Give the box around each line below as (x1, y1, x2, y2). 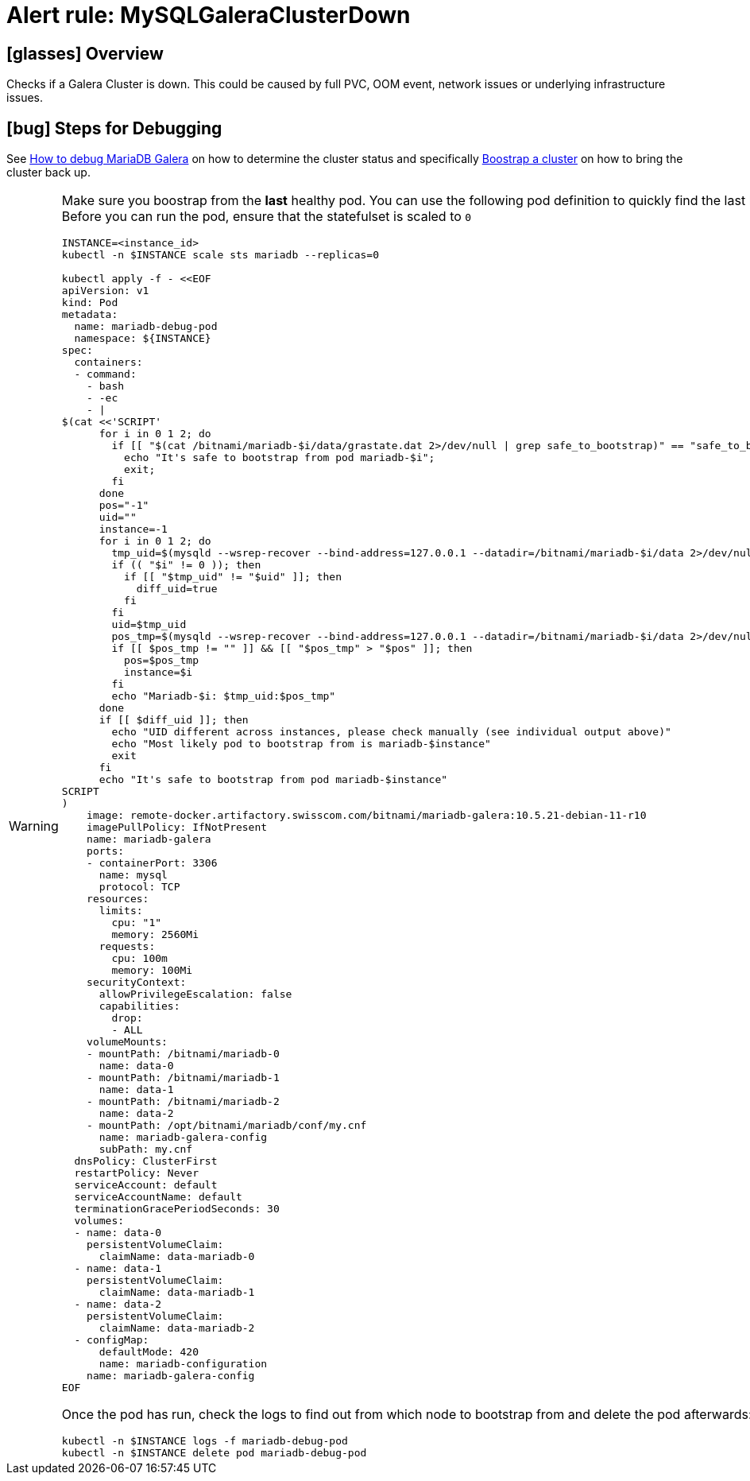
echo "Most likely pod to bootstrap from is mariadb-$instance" (111, 738, 491, 750)
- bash (87, 380, 125, 393)
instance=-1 (99, 523, 168, 536)
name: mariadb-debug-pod (74, 320, 218, 333)
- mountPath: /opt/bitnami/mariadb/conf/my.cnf (87, 1119, 367, 1132)
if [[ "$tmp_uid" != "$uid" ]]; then (124, 571, 342, 583)
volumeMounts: (87, 1036, 168, 1049)
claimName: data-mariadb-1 (99, 1286, 255, 1299)
